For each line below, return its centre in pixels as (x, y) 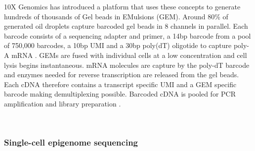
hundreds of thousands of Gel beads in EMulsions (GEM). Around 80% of (116, 16)
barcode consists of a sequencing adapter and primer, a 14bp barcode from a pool (127, 35)
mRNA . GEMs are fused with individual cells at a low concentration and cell (129, 55)
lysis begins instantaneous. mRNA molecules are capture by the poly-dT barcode (127, 65)
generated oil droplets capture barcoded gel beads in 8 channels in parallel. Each (126, 26)
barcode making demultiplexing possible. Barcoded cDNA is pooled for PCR (120, 94)
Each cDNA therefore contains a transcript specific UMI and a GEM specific (120, 84)
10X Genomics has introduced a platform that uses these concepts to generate (122, 6)
